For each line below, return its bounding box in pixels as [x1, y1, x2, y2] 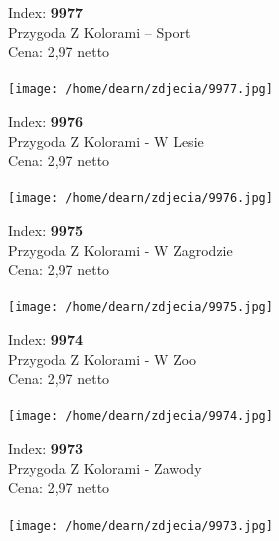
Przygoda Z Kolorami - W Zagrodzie [8, 239, 233, 260]
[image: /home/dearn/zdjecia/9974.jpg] [8, 409, 273, 424]
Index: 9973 [8, 438, 83, 459]
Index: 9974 [8, 329, 83, 350]
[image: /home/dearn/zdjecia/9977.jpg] [8, 82, 273, 97]
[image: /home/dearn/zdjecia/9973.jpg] [8, 518, 273, 533]
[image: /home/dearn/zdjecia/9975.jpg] [8, 300, 273, 315]
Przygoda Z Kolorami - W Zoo [8, 348, 197, 369]
